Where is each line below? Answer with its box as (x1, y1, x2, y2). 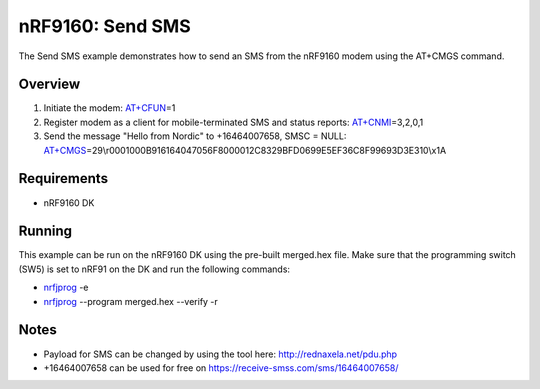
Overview (18, 76, 81, 93)
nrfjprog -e (43, 281, 89, 294)
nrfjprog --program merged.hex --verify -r (43, 295, 219, 307)
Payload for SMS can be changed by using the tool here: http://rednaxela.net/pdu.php (43, 348, 398, 360)
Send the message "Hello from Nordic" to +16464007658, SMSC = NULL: (43, 130, 347, 142)
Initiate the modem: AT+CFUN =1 (43, 102, 176, 114)
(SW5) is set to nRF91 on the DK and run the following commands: (18, 263, 290, 275)
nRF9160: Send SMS (18, 15, 192, 37)
